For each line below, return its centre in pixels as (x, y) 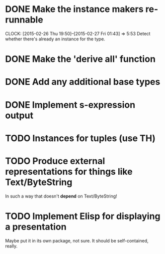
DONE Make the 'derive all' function (80, 59)
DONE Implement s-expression (70, 105)
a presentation (36, 227)
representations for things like (69, 171)
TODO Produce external (55, 161)
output (19, 115)
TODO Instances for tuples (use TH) (80, 138)
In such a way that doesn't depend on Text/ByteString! (61, 196)
